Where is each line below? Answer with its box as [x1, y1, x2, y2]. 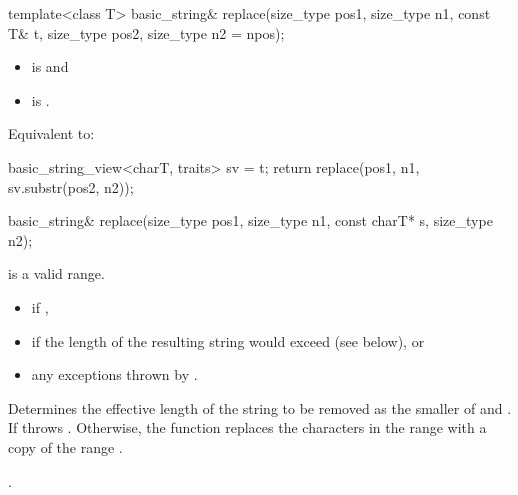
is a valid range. [8, 263, 105, 284]
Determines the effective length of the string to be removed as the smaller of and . [8, 397, 512, 418]
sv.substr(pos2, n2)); [8, 176, 134, 197]
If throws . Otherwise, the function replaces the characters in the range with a [8, 417, 487, 438]
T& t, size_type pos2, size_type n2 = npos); [8, 22, 285, 43]
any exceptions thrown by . [31, 364, 198, 385]
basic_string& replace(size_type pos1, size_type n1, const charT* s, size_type [8, 210, 493, 231]
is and [31, 56, 69, 77]
